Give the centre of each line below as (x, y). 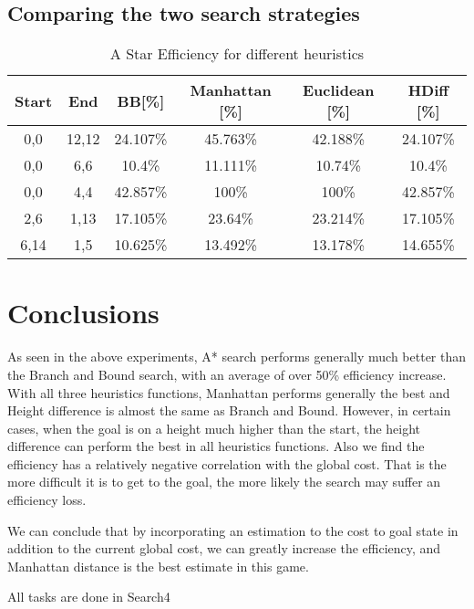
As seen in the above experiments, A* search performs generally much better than (237, 357)
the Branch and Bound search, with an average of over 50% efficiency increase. (227, 374)
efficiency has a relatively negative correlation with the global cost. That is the (227, 463)
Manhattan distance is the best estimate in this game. (158, 566)
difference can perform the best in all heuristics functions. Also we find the (216, 446)
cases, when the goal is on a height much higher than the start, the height (214, 428)
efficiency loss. (47, 500)
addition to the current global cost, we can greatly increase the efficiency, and (224, 548)
